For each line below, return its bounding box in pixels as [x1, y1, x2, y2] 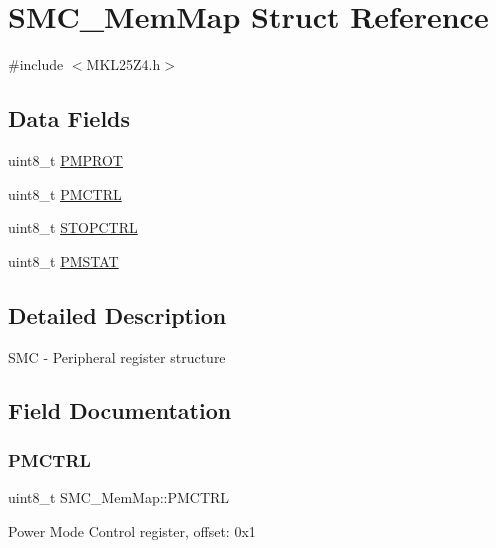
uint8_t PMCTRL [8, 183, 122, 204]
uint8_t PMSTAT [8, 250, 119, 271]
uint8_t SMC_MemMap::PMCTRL [8, 487, 230, 508]
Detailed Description [8, 299, 227, 330]
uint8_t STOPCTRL [8, 217, 138, 238]
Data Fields [8, 103, 131, 134]
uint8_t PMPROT [8, 149, 123, 170]
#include [8, 54, 64, 75]
